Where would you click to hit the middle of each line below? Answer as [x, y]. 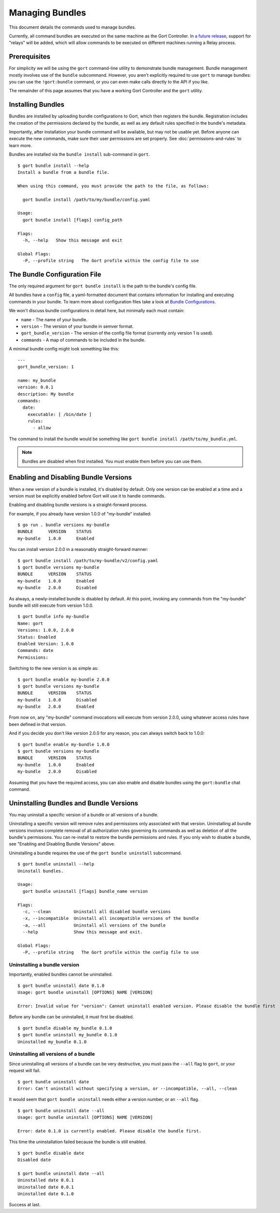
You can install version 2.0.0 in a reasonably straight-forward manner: [79, 549]
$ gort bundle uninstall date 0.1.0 [61, 986]
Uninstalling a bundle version [44, 965]
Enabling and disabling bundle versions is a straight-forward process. [78, 505]
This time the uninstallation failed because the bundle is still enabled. [78, 1142]
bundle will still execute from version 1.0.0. [51, 605]
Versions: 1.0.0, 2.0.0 [46, 630]
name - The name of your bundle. [54, 319]
